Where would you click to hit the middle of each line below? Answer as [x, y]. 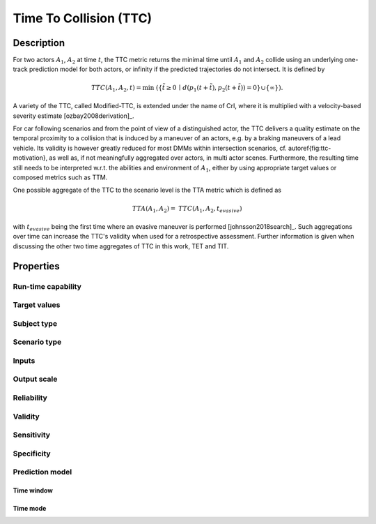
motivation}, [30, 158]
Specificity [32, 454]
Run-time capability [47, 286]
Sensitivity [32, 435]
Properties [36, 266]
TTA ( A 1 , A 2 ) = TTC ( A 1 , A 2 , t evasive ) [187, 209]
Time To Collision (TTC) [83, 18]
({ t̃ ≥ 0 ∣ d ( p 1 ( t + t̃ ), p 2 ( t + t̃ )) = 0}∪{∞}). [219, 89]
